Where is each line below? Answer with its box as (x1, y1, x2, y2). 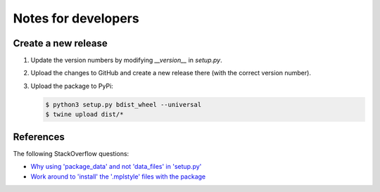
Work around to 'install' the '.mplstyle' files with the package (30, 172, 206, 181)
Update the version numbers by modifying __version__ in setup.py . (30, 56, 222, 65)
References (13, 131, 65, 143)
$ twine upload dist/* (45, 110, 124, 119)
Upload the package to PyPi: (30, 82, 114, 90)
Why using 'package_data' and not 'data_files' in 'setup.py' (30, 162, 202, 171)
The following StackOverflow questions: (13, 149, 129, 158)
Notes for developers (13, 11, 140, 26)
